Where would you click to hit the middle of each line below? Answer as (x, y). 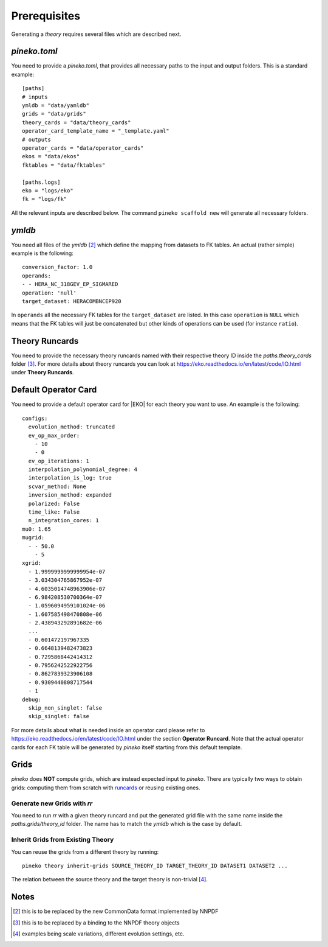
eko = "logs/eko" (48, 190)
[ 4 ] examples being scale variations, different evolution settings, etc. (99, 934)
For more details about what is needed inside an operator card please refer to (108, 730)
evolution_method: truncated (72, 427)
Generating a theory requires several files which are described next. (96, 34)
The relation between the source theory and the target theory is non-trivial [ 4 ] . (109, 879)
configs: (35, 418)
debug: (32, 699)
